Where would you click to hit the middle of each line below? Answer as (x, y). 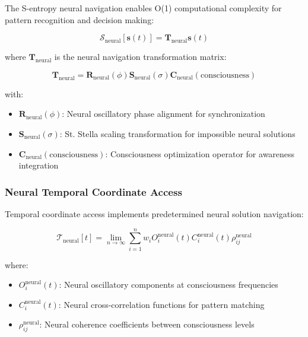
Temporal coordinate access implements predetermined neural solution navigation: (154, 213)
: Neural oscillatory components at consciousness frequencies (169, 284)
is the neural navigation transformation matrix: (140, 57)
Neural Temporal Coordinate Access (93, 191)
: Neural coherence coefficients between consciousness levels (147, 324)
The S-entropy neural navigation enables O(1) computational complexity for (143, 8)
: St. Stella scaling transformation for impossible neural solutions (177, 133)
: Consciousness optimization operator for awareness (200, 153)
